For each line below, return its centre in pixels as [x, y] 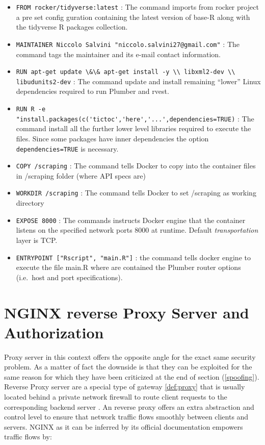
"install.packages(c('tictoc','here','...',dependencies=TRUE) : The [135, 118]
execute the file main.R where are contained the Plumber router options [128, 267]
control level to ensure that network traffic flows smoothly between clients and [126, 417]
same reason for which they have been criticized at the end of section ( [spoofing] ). [132, 376]
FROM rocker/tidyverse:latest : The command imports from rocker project [137, 7]
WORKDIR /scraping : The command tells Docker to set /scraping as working [136, 193]
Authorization [54, 332]
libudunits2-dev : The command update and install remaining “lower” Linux [138, 81]
